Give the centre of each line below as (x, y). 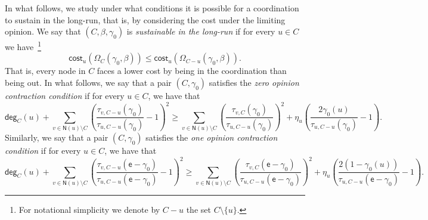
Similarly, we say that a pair (57, 137)
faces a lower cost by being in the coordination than (192, 71)
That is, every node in (45, 71)
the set (199, 209)
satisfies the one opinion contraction (212, 137)
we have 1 (23, 46)
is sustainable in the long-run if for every (201, 31)
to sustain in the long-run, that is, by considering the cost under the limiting (145, 19)
